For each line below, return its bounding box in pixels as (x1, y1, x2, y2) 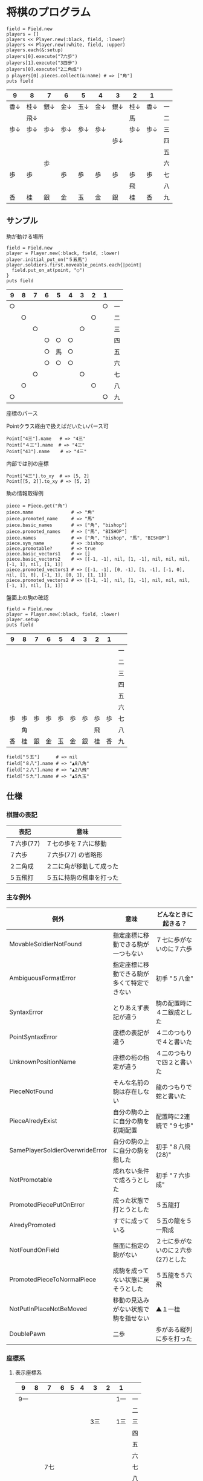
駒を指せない (112, 1314, 150, 1322)
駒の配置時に (155, 999, 192, 1007)
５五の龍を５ (155, 1216, 192, 1225)
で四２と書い (155, 1058, 192, 1066)
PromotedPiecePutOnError (9, 1200, 85, 1208)
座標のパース (6, 409, 38, 417)
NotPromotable (9, 1175, 53, 1184)
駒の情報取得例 (6, 489, 43, 497)
